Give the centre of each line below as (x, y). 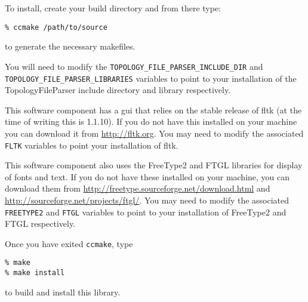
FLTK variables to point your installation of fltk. (92, 145)
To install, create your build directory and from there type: (113, 8)
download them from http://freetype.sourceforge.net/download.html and (138, 188)
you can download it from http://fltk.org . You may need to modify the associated (154, 133)
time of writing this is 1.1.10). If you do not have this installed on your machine (151, 121)
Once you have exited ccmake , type (69, 243)
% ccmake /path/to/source (56, 27)
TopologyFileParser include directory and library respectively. (118, 90)
